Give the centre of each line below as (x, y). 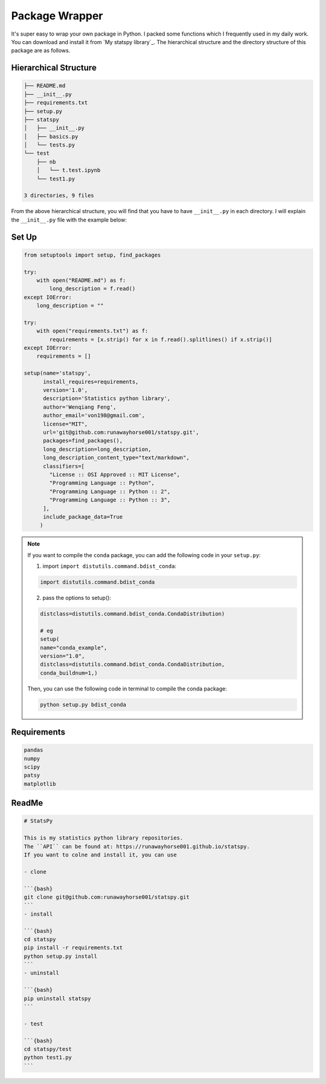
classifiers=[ (64, 466)
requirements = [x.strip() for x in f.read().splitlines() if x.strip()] (161, 339)
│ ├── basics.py (51, 136)
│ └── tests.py (50, 145)
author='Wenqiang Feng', (80, 407)
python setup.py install (61, 956)
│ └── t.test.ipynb (69, 170)
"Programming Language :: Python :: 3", (110, 500)
